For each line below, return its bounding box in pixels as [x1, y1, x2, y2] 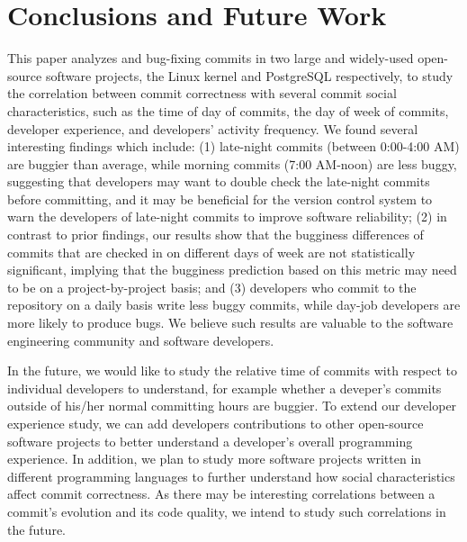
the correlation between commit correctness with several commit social [7, 84, 397, 103]
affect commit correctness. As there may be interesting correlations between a [7, 484, 436, 503]
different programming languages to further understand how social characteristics [7, 466, 455, 485]
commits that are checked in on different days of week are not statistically [7, 242, 416, 261]
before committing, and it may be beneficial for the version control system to [7, 189, 433, 208]
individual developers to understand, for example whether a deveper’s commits [7, 378, 442, 397]
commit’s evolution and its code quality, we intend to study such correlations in [7, 501, 446, 520]
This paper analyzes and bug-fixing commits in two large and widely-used [7, 49, 414, 68]
